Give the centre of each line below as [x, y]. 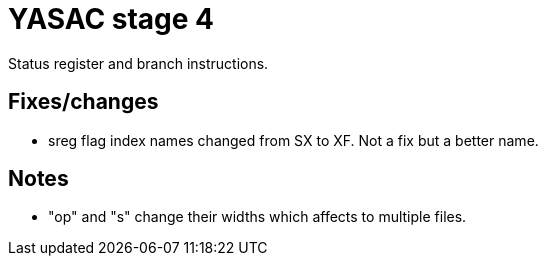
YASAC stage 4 [111, 19]
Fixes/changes [83, 102]
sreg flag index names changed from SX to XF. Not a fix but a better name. [293, 140]
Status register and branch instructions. [138, 63]
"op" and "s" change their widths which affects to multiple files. [257, 217]
